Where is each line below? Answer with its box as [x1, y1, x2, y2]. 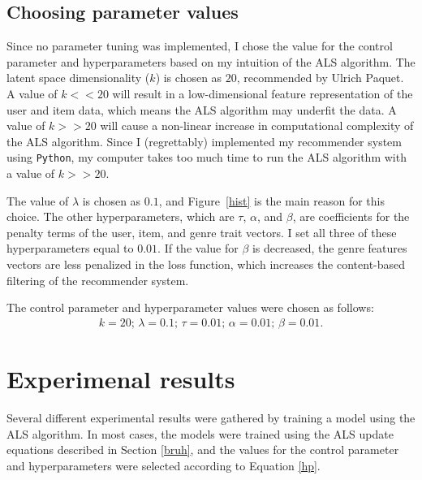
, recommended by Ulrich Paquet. [236, 69, 404, 86]
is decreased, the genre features [252, 240, 407, 257]
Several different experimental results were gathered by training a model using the [6, 409, 416, 426]
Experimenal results [6, 361, 235, 395]
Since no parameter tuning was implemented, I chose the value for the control [6, 37, 393, 54]
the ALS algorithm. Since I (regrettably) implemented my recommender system [6, 132, 403, 149]
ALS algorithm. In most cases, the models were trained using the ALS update [6, 425, 394, 442]
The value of [6, 192, 69, 209]
